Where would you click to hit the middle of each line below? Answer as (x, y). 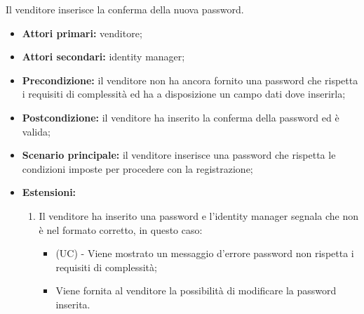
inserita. (73, 304)
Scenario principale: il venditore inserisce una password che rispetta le (179, 155)
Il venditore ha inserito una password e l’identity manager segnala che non (199, 215)
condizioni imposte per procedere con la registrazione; (137, 168)
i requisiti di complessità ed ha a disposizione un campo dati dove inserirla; (184, 94)
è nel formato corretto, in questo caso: (121, 229)
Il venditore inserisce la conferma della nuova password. (125, 9)
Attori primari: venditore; (82, 33)
